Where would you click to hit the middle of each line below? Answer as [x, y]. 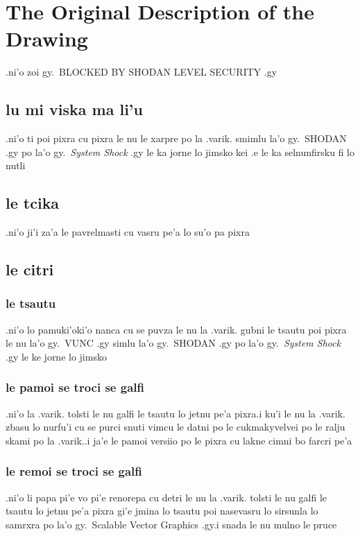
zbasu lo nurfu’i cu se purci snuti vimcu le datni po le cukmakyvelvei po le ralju [175, 427]
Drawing [47, 38]
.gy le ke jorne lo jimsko [56, 356]
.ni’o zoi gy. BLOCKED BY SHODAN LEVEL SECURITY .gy [142, 72]
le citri [30, 269]
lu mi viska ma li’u [74, 109]
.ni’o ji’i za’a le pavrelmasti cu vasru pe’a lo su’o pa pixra [128, 232]
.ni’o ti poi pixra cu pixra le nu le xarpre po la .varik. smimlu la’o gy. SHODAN [176, 138]
